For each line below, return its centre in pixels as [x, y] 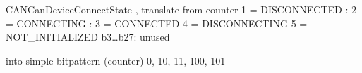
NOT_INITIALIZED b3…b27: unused [88, 37]
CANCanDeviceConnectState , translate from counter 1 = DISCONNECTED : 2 [181, 9]
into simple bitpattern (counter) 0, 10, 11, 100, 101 [116, 60]
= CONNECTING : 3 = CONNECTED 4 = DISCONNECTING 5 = [157, 23]
